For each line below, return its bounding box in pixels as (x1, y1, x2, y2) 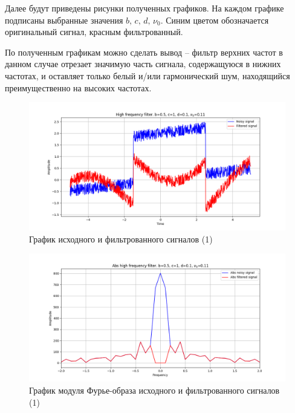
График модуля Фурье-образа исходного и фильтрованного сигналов (29, 383, 280, 396)
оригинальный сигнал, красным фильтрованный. (5, 25, 183, 38)
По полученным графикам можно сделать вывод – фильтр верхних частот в (5, 45, 283, 58)
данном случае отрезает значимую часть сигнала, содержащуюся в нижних (5, 57, 281, 70)
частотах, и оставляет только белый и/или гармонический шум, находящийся (5, 69, 290, 82)
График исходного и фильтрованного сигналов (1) (29, 232, 213, 245)
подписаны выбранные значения (5, 13, 123, 26)
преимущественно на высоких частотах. (5, 81, 152, 94)
